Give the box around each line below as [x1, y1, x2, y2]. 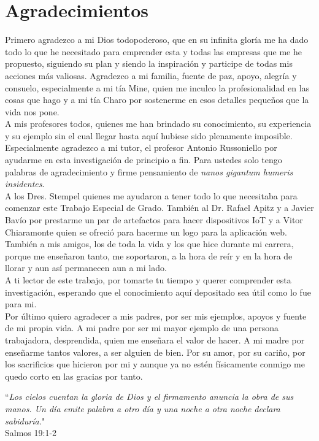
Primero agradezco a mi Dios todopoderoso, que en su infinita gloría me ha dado [5, 33, 309, 46]
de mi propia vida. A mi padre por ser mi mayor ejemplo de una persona [5, 321, 279, 334]
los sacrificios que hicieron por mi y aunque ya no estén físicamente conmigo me [5, 358, 305, 370]
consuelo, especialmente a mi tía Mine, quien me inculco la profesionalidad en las [5, 81, 310, 94]
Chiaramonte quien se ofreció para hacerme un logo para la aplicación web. [5, 225, 287, 238]
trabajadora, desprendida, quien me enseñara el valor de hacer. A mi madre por [5, 333, 305, 346]
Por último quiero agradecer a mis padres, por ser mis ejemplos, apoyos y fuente [5, 309, 307, 322]
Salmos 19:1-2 [5, 426, 57, 439]
